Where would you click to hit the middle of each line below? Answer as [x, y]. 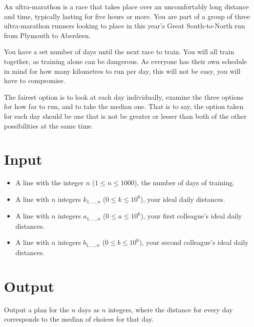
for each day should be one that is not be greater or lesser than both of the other [125, 116]
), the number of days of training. [184, 183]
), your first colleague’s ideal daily [191, 216]
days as [89, 309]
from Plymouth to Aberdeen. [47, 35]
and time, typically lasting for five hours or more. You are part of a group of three [127, 16]
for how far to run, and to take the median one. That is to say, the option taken [124, 106]
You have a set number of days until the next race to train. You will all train [119, 52]
